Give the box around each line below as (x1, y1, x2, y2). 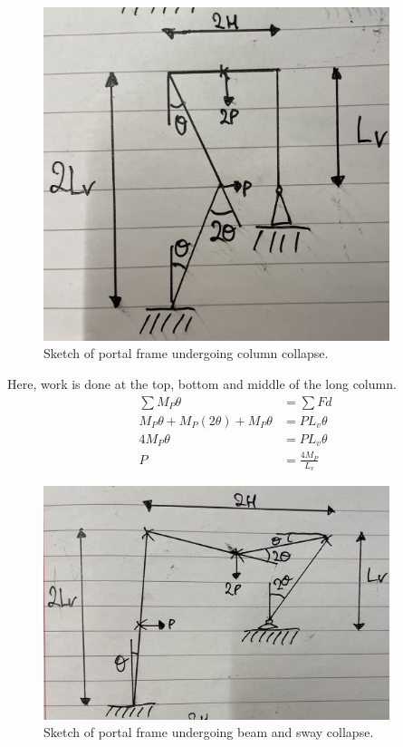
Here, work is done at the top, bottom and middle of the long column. (7, 373, 397, 393)
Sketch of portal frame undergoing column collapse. (43, 344, 329, 363)
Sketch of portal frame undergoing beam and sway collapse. (43, 723, 374, 742)
